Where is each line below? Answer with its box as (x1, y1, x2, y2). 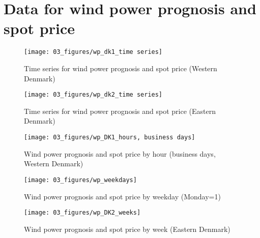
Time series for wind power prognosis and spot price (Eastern (24, 105, 216, 116)
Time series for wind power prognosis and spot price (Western (24, 63, 217, 73)
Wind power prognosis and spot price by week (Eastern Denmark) (24, 223, 230, 234)
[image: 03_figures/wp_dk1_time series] (24, 48, 163, 56)
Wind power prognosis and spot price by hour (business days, (24, 148, 216, 159)
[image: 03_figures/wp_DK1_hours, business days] (24, 134, 195, 141)
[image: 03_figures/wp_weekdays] (24, 176, 137, 184)
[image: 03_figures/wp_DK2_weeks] (24, 209, 141, 217)
